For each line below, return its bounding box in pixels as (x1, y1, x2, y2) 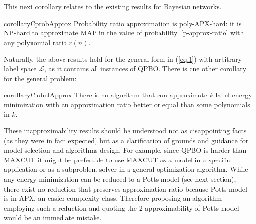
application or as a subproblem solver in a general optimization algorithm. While (4, 164, 248, 174)
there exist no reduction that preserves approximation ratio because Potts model (4, 183, 247, 193)
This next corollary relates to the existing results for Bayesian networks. (4, 1, 222, 11)
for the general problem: (4, 73, 77, 83)
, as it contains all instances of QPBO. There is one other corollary (44, 63, 247, 73)
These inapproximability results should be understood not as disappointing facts (4, 125, 247, 135)
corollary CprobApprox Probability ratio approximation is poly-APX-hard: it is (4, 18, 242, 28)
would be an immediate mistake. (4, 212, 102, 223)
